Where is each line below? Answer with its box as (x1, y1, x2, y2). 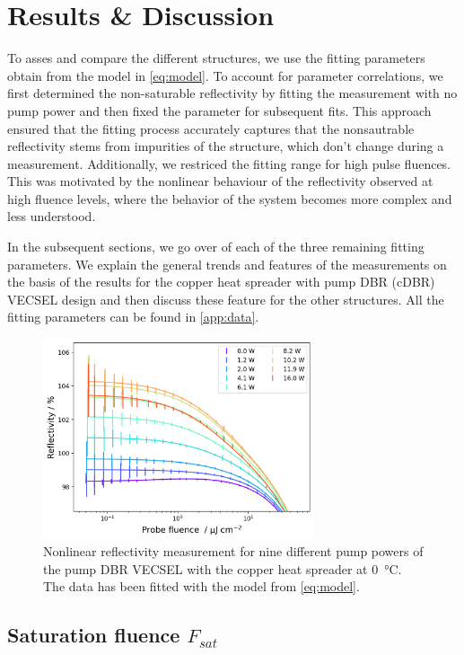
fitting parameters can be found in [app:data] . (7, 307, 259, 326)
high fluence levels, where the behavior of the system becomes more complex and (7, 189, 452, 208)
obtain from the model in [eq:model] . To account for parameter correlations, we (7, 66, 443, 84)
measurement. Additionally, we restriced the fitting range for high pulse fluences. (7, 154, 451, 173)
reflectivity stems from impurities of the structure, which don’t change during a (7, 137, 444, 155)
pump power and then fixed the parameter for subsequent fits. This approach (7, 101, 432, 119)
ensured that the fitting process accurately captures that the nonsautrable (7, 119, 415, 137)
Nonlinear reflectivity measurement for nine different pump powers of (43, 542, 424, 561)
